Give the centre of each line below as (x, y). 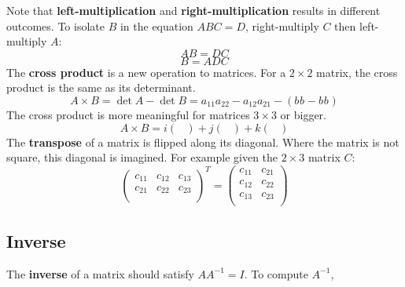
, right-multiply (282, 25)
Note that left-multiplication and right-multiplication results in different (193, 10)
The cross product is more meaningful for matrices (128, 114)
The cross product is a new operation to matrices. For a (146, 72)
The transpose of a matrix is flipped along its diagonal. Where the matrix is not (203, 142)
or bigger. (303, 114)
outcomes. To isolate (55, 25)
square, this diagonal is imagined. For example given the (142, 157)
